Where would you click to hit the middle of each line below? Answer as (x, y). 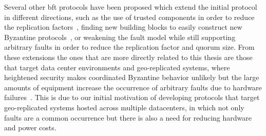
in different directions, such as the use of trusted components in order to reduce (129, 17)
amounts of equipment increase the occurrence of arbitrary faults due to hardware (133, 87)
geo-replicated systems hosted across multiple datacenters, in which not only (124, 107)
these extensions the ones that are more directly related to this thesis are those (128, 57)
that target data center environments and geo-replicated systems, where (117, 67)
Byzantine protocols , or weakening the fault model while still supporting (120, 37)
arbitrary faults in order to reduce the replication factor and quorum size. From (129, 47)
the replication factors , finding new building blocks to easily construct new (123, 27)
